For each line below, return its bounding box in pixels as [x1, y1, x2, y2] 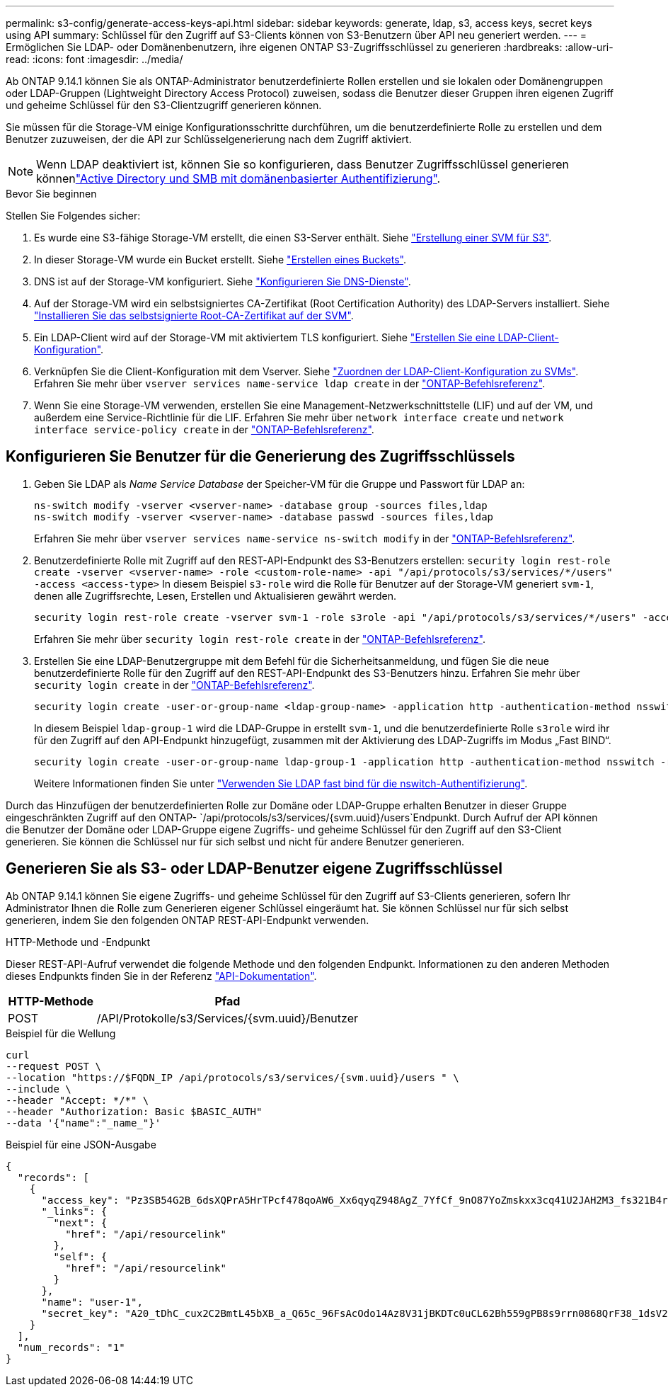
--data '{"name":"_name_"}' [6, 1117, 161, 1129]
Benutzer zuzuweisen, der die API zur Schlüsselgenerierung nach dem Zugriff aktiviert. [6, 133, 412, 145]
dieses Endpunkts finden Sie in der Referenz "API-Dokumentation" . [6, 969, 317, 982]
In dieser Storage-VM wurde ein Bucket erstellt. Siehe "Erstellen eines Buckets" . [34, 253, 406, 266]
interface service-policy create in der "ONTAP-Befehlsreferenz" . [34, 423, 374, 435]
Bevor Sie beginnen [6, 188, 97, 200]
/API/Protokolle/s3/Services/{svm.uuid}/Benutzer [96, 1010, 359, 1025]
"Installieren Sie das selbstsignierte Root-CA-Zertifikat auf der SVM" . [34, 309, 354, 321]
